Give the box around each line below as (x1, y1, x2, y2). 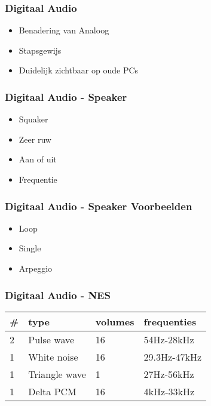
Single (19, 242, 41, 254)
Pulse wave (28, 332, 75, 346)
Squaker (19, 113, 48, 125)
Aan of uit (19, 153, 57, 165)
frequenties (143, 314, 197, 328)
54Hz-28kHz (143, 332, 194, 346)
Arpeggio (19, 262, 53, 274)
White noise (28, 349, 78, 364)
